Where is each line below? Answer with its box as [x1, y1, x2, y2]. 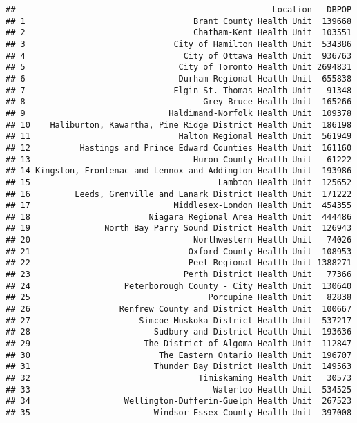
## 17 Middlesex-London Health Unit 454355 [6, 200, 352, 211]
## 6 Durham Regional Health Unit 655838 [6, 73, 352, 84]
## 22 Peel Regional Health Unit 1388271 [6, 258, 352, 268]
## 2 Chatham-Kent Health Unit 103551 [6, 28, 352, 38]
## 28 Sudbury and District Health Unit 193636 [6, 327, 352, 337]
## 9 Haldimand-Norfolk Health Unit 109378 [6, 108, 352, 118]
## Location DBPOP [6, 5, 352, 15]
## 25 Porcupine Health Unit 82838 [6, 292, 352, 303]
